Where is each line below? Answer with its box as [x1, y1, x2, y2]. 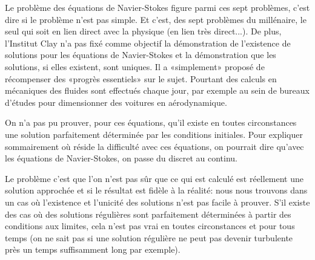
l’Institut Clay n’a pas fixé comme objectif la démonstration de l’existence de [5, 36, 291, 49]
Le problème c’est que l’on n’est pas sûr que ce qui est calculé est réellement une [5, 172, 304, 184]
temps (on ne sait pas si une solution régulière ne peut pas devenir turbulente [5, 231, 293, 244]
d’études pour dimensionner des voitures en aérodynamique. [5, 96, 227, 108]
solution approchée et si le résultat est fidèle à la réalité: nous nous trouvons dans [5, 184, 308, 197]
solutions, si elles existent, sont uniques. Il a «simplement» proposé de [5, 60, 265, 73]
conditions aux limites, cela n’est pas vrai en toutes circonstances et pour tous [5, 219, 295, 232]
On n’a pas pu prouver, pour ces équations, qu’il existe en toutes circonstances [5, 116, 297, 129]
